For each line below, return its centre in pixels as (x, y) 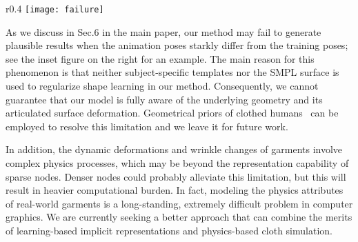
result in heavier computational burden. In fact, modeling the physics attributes (175, 190)
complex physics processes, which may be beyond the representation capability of (177, 163)
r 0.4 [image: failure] (55, 8)
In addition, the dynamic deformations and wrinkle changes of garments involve (174, 149)
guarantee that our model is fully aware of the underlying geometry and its (164, 99)
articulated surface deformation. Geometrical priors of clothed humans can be (172, 113)
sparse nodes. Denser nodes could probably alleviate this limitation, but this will (176, 176)
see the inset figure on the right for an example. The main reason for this (160, 58)
